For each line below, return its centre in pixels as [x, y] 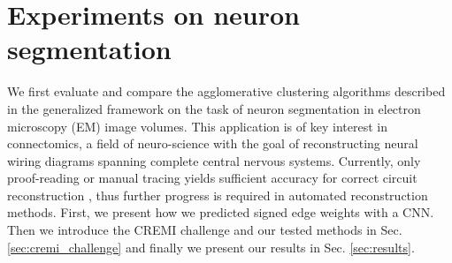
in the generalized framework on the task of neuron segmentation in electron [214, 108]
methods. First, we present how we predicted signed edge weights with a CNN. [221, 212]
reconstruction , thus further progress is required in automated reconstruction [218, 195]
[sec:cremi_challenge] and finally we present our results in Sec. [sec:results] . [211, 247]
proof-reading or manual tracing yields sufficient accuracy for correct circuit [212, 178]
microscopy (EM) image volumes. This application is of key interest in [197, 126]
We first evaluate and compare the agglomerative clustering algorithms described [226, 91]
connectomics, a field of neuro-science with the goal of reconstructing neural [213, 143]
